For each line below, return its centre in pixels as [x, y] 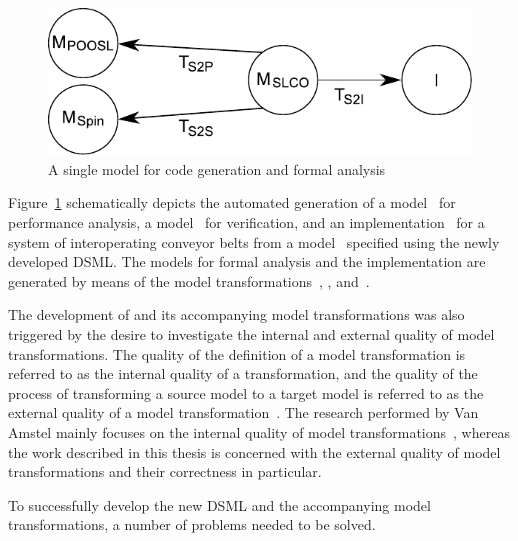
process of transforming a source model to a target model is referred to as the [246, 392]
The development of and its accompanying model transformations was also [236, 314]
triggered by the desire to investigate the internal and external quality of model [251, 334]
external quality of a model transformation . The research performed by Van [243, 412]
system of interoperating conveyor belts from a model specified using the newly [254, 241]
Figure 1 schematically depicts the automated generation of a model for [232, 202]
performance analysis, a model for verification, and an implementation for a [246, 222]
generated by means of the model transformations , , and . [189, 280]
